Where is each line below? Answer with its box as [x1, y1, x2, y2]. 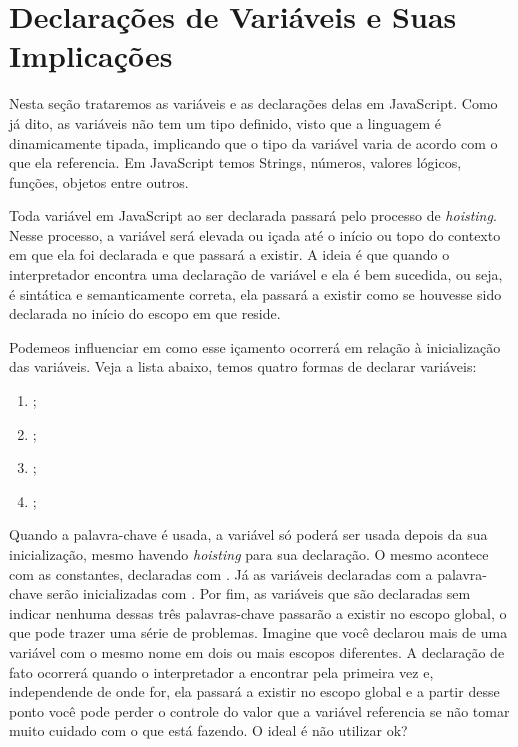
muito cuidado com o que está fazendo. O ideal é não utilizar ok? [9, 720, 408, 741]
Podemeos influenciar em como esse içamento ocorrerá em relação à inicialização [9, 336, 501, 357]
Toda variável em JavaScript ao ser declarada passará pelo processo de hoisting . [9, 205, 497, 226]
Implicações [9, 35, 173, 76]
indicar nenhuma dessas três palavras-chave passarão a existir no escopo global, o [9, 602, 507, 623]
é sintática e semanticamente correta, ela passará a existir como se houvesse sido [9, 283, 502, 304]
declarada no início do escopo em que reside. [9, 303, 281, 324]
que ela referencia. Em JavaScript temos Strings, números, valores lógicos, [9, 152, 462, 173]
